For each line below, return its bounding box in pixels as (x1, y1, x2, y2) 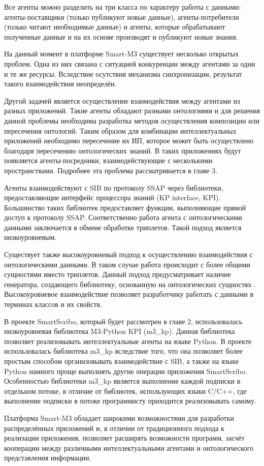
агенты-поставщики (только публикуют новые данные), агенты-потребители (4, 11, 239, 22)
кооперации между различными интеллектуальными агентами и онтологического (4, 442, 254, 453)
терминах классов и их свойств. (4, 299, 102, 309)
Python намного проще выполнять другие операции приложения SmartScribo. (4, 365, 247, 376)
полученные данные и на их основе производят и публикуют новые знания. (4, 31, 238, 42)
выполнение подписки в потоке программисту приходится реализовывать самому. (4, 395, 256, 406)
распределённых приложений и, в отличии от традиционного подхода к (4, 422, 224, 433)
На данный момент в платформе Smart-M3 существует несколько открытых (4, 48, 239, 59)
